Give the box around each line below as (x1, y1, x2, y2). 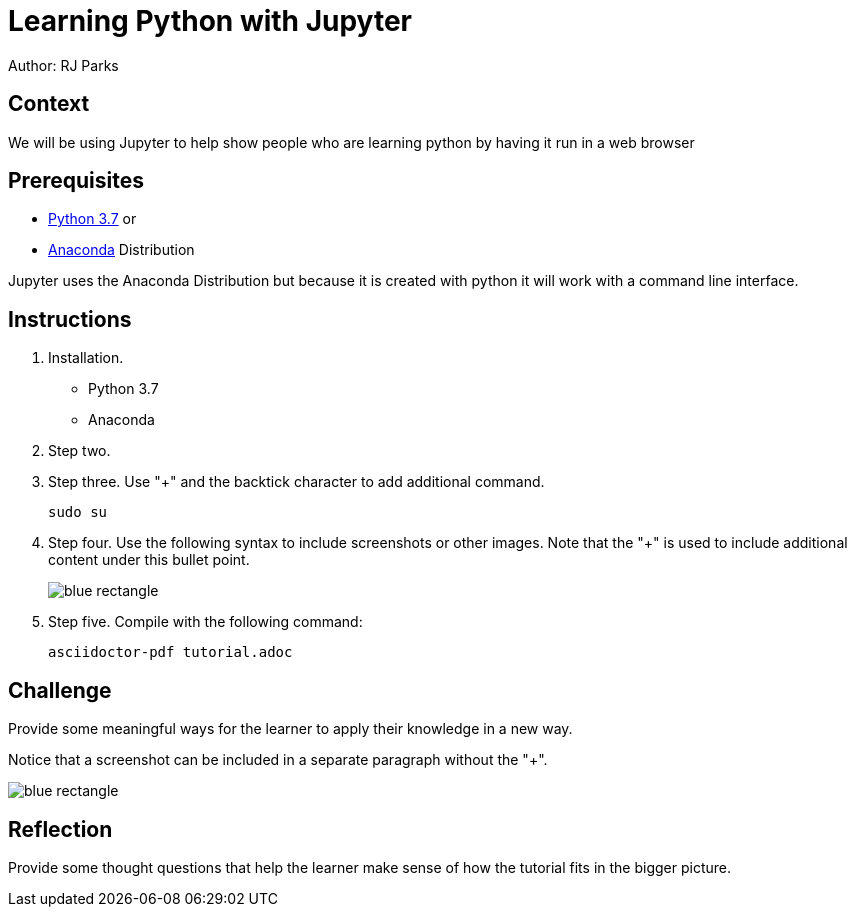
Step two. (48, 442, 111, 460)
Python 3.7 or (48, 210, 137, 228)
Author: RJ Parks (8, 56, 119, 74)
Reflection (8, 816, 113, 842)
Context (8, 91, 90, 117)
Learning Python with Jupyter (8, 4, 413, 38)
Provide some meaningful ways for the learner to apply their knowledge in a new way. (8, 720, 573, 738)
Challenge (8, 677, 112, 703)
